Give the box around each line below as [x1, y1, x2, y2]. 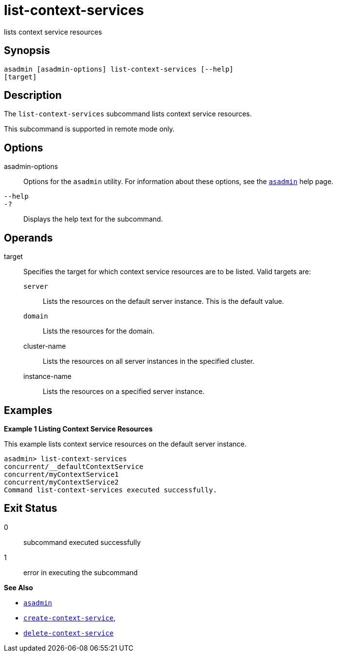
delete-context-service [23, 629, 114, 637]
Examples [4, 404, 53, 416]
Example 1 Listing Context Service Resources [4, 424, 153, 433]
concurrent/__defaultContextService [4, 462, 143, 470]
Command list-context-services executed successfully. [4, 486, 217, 494]
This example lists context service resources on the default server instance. [4, 439, 247, 448]
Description [4, 89, 62, 102]
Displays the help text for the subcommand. [23, 215, 163, 224]
